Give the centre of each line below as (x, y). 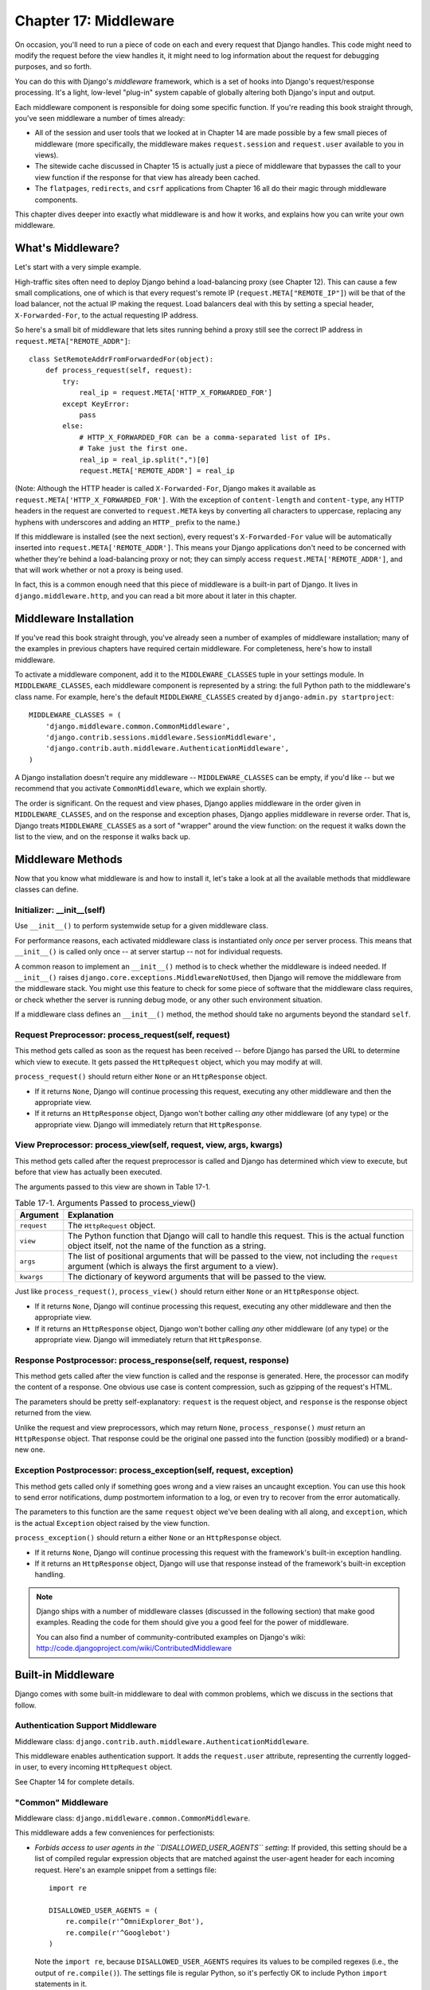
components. (57, 200)
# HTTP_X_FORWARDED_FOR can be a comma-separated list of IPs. (205, 437)
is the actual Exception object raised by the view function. (112, 1523)
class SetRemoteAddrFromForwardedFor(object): (121, 359)
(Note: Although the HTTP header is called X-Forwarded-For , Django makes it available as (165, 489)
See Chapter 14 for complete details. (74, 1781)
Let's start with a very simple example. (78, 267)
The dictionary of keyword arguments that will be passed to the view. (197, 1277)
